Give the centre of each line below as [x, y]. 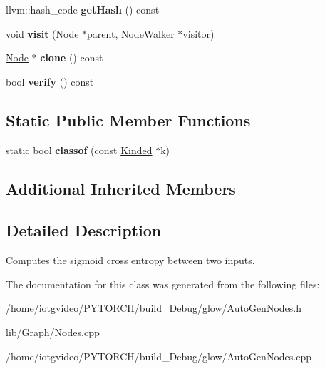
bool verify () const [50, 81]
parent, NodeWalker [131, 33]
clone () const [72, 57]
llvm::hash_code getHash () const [83, 9]
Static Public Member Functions [128, 120]
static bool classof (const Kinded [79, 150]
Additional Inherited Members [121, 188]
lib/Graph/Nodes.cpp [53, 332]
